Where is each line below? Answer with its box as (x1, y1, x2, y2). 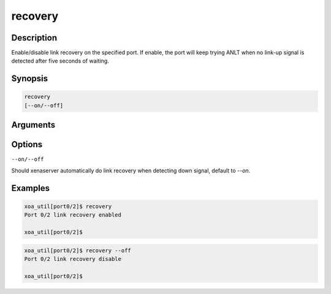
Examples (11, 183, 50, 193)
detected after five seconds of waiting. (11, 57, 110, 64)
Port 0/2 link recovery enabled (24, 212, 122, 219)
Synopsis (11, 74, 48, 84)
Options (11, 139, 43, 150)
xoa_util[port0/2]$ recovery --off (24, 247, 131, 254)
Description (11, 33, 58, 43)
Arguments (11, 120, 56, 130)
